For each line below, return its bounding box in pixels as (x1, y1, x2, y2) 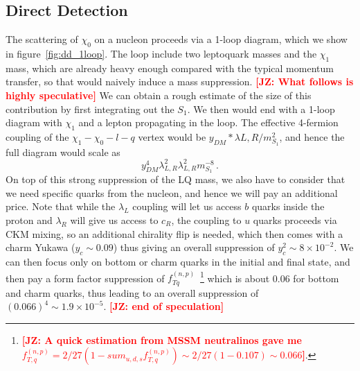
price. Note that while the (6, 199, 116, 214)
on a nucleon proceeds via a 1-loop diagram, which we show (94, 32, 348, 46)
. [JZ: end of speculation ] (103, 299, 224, 313)
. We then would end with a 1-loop (187, 101, 335, 116)
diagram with (6, 115, 62, 130)
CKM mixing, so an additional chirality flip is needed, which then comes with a (6, 226, 343, 241)
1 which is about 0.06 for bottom (200, 268, 339, 285)
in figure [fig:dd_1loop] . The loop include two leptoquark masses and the (6, 46, 317, 60)
